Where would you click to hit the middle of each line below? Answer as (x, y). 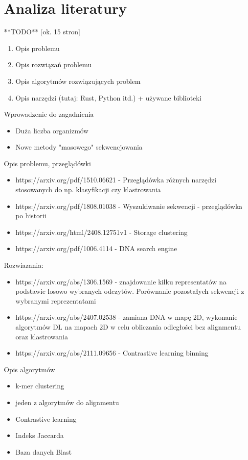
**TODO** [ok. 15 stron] (42, 32)
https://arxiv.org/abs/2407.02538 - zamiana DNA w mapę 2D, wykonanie (126, 317)
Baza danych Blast (44, 451)
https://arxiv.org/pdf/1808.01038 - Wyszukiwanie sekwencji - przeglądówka (129, 206)
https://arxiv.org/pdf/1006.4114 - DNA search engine (96, 248)
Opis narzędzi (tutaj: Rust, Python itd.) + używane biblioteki (108, 97)
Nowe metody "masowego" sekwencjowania (79, 147)
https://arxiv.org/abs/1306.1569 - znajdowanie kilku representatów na (121, 281)
